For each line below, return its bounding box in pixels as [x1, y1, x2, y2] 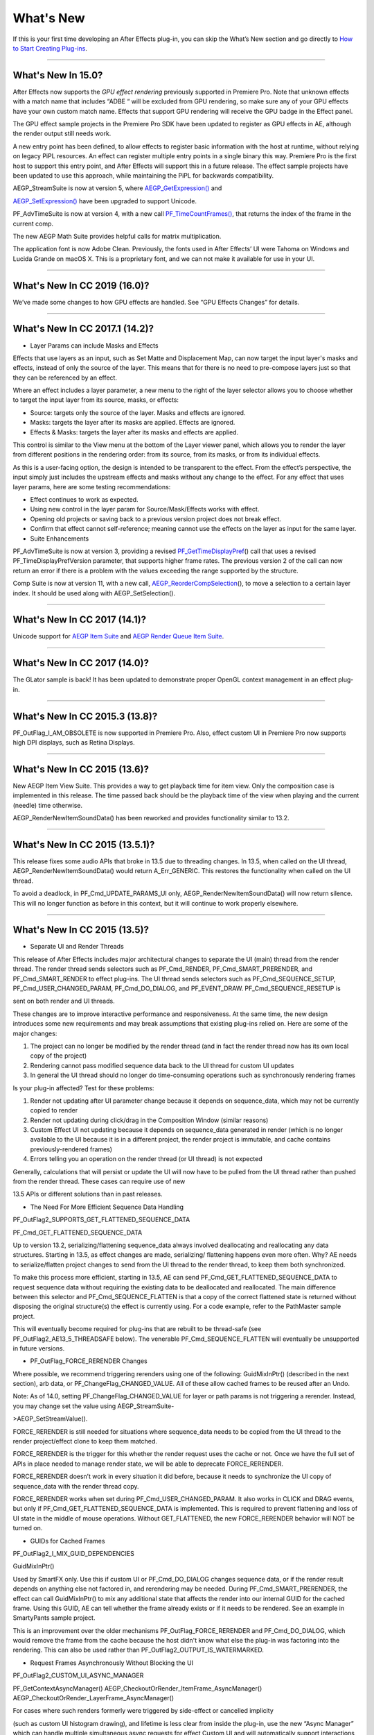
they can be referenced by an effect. [12, 373, 118, 382]
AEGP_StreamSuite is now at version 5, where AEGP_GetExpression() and [12, 184, 222, 192]
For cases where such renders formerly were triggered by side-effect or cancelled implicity [12, 1707, 274, 1715]
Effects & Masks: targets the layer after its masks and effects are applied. [30, 428, 239, 437]
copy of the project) [30, 1051, 87, 1060]
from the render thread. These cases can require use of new [12, 1177, 186, 1186]
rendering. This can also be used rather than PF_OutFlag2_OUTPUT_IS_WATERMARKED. [12, 1645, 265, 1654]
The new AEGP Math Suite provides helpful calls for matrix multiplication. [12, 232, 222, 240]
